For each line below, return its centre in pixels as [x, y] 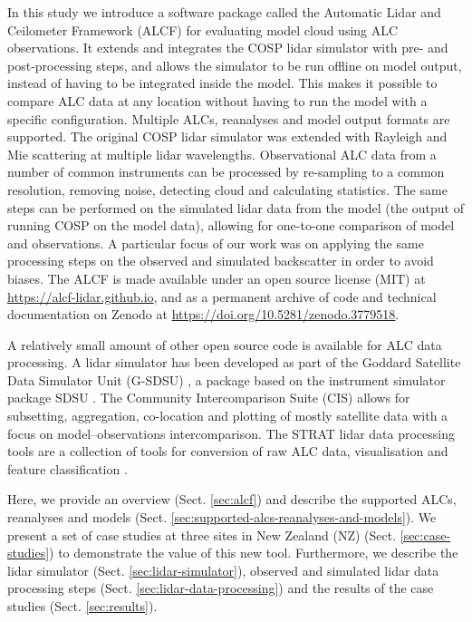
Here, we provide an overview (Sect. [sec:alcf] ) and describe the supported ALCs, [232, 499]
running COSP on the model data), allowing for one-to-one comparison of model [231, 225]
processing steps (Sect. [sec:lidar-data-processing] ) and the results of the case [221, 588]
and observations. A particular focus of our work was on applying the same [216, 243]
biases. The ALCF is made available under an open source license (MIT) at [217, 278]
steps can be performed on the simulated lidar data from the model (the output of [236, 207]
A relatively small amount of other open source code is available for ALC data [225, 344]
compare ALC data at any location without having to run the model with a [217, 100]
